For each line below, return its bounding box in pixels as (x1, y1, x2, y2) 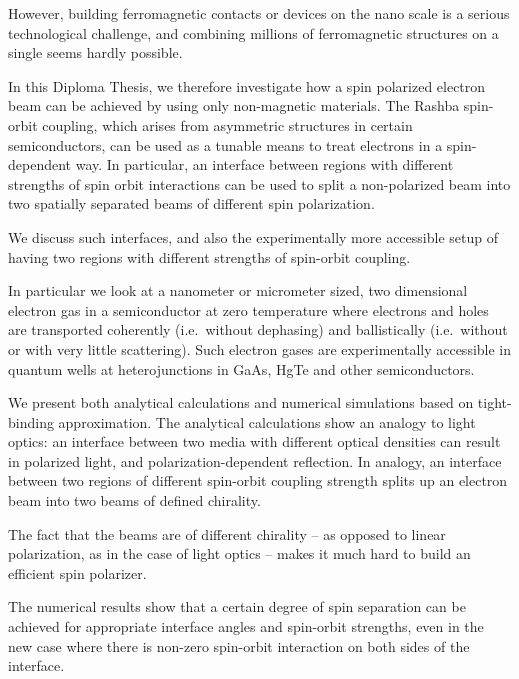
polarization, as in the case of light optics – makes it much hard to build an (8, 543, 471, 564)
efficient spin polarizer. (8, 562, 147, 583)
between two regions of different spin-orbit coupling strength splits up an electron (8, 470, 508, 491)
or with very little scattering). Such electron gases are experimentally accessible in (8, 338, 512, 359)
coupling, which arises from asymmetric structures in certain (42, 114, 413, 135)
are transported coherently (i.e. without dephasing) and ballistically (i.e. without (8, 319, 508, 340)
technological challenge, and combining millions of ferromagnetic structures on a (8, 22, 499, 43)
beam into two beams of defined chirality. (8, 490, 261, 511)
